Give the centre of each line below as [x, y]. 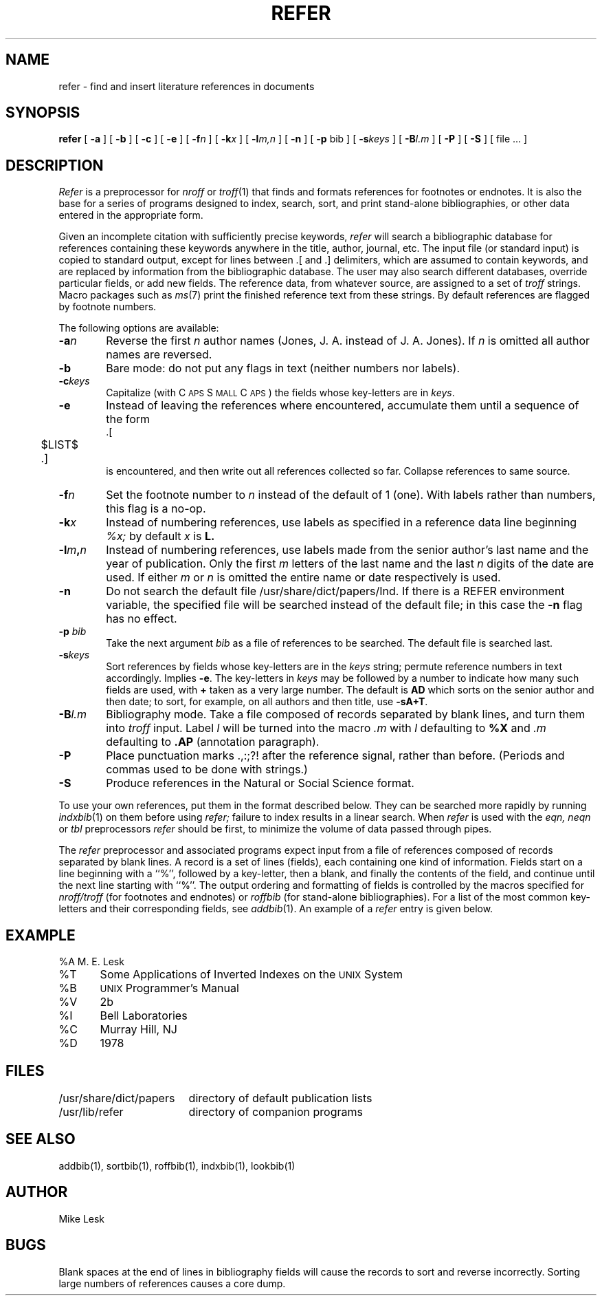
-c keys [74, 381]
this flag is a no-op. [156, 509]
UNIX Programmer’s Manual [169, 988]
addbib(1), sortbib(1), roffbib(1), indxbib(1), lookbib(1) [177, 1165]
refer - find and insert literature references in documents [187, 86]
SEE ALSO [41, 1139]
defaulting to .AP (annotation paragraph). [213, 742]
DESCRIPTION [55, 165]
